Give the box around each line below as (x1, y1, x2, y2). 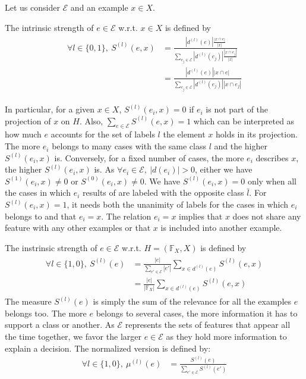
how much (5, 128, 42, 140)
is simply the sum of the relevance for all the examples (93, 295, 292, 308)
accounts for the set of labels (51, 128, 155, 140)
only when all (247, 174, 296, 187)
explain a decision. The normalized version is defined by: (5, 342, 211, 354)
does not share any (232, 209, 301, 222)
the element (163, 128, 206, 140)
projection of (5, 114, 51, 127)
